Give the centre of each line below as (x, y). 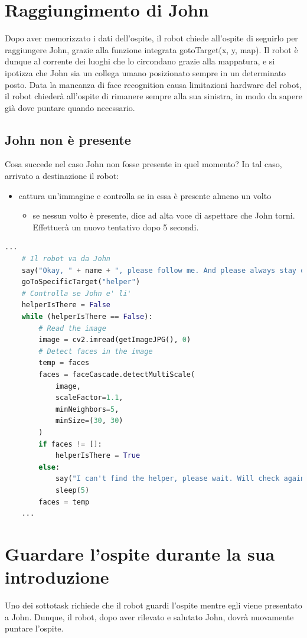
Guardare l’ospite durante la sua (140, 553)
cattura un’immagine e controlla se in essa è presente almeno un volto (145, 195)
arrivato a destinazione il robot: (62, 176)
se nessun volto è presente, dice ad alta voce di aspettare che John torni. (164, 215)
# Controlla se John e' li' (76, 293)
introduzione (57, 577)
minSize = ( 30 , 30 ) (89, 421)
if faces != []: (70, 444)
